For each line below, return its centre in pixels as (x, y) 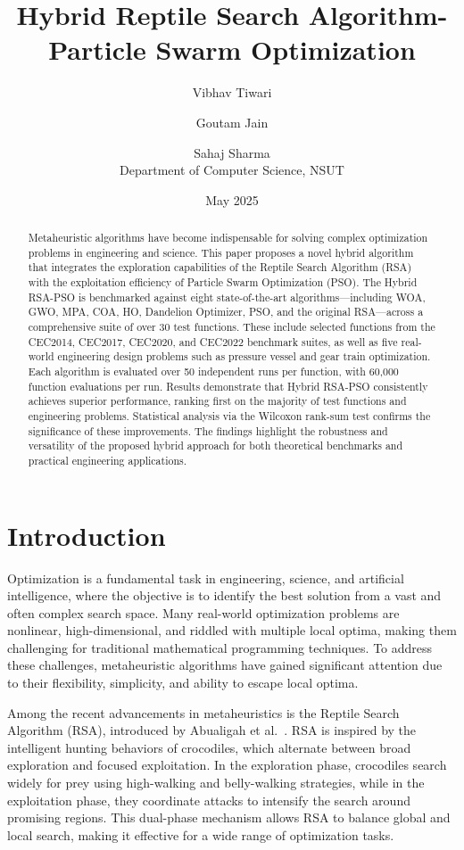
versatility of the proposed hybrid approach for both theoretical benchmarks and (215, 446)
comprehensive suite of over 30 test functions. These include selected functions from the (232, 327)
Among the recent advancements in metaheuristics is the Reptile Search (203, 712)
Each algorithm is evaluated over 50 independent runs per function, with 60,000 (213, 371)
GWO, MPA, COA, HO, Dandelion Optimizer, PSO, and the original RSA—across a (226, 312)
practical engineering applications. (107, 460)
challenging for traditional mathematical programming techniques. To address (220, 647)
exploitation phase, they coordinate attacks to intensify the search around (209, 800)
